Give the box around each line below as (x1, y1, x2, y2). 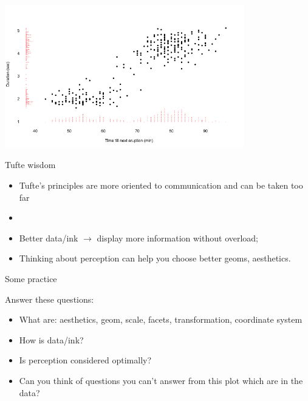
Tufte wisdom (5, 158, 56, 171)
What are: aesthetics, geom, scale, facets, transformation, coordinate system (19, 313, 303, 326)
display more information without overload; (97, 231, 259, 244)
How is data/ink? (19, 333, 84, 346)
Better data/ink (19, 231, 78, 244)
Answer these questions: (5, 292, 94, 305)
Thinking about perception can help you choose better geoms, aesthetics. (19, 252, 291, 265)
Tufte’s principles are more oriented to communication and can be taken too (19, 179, 303, 192)
